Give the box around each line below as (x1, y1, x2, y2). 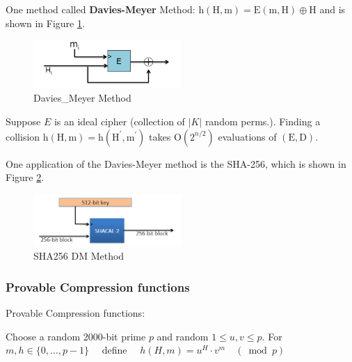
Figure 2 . (6, 170, 45, 184)
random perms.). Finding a (205, 113, 321, 128)
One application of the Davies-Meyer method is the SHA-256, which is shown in (6, 156, 346, 171)
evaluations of (218, 129, 277, 143)
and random (157, 329, 209, 343)
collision (6, 129, 40, 143)
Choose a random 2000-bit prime (6, 329, 146, 343)
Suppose (6, 113, 41, 128)
